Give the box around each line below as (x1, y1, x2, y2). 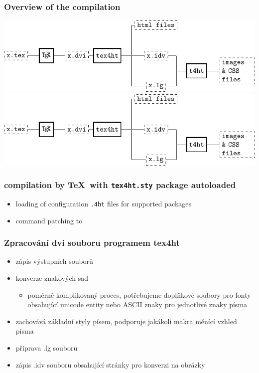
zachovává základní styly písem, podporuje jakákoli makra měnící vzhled (15, 316, 237, 326)
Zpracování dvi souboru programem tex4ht (4, 236, 180, 249)
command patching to (15, 215, 83, 225)
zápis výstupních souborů (15, 256, 93, 266)
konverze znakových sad (15, 273, 88, 283)
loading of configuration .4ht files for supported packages (15, 198, 192, 208)
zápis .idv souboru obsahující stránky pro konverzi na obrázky (15, 359, 205, 370)
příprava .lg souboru (15, 343, 78, 353)
